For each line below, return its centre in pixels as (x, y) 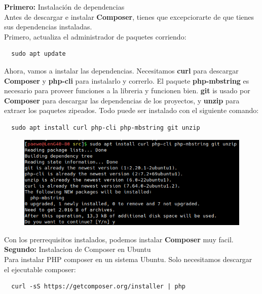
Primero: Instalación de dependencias (64, 7)
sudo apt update (39, 54)
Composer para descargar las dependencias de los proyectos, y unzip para (122, 100)
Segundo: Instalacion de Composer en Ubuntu (78, 249)
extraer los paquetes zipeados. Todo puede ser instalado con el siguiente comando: (132, 110)
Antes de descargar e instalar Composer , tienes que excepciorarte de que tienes (129, 16)
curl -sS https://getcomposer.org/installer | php (98, 287)
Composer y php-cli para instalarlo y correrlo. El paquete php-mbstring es (127, 80)
